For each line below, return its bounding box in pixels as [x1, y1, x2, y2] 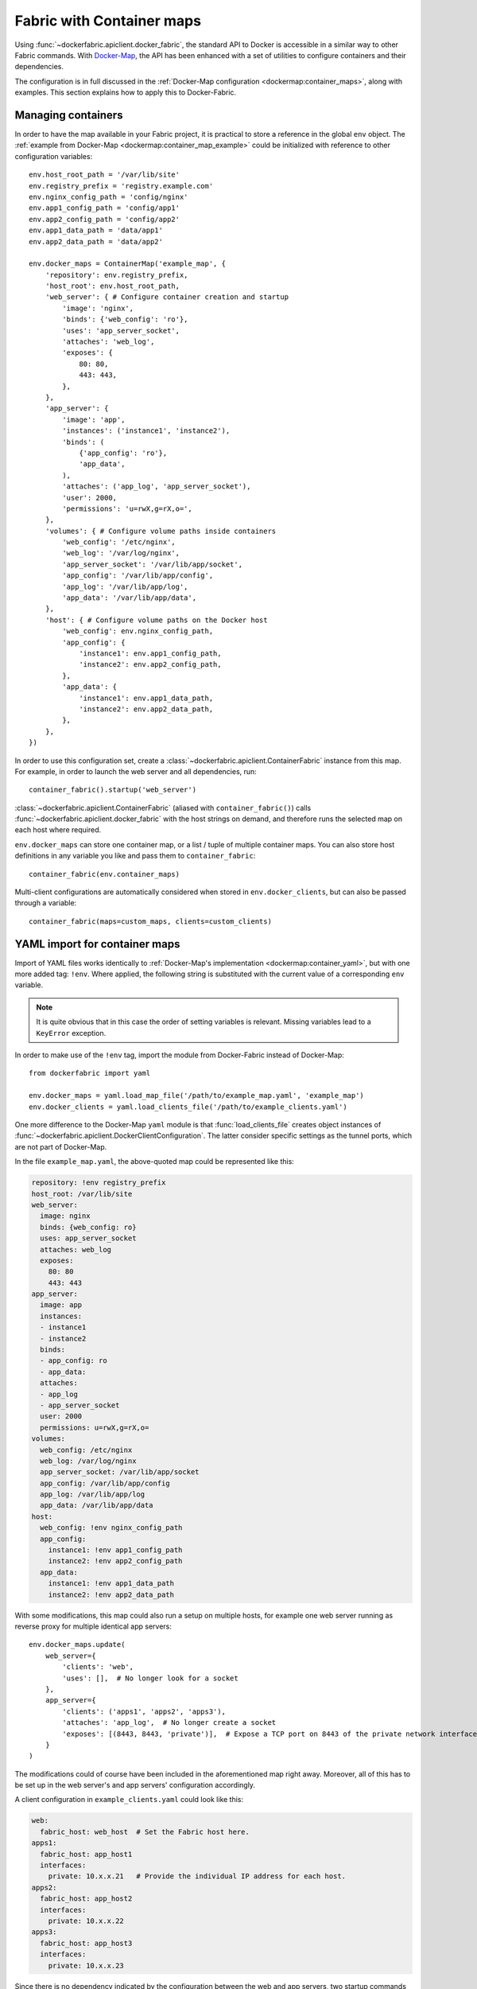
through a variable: [14, 898, 77, 908]
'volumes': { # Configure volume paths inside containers [45, 526, 277, 535]
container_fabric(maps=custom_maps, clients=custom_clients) [29, 917, 272, 926]
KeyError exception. [36, 1028, 107, 1037]
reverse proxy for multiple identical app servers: [14, 1621, 173, 1631]
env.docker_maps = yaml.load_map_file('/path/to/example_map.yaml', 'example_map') [29, 1091, 365, 1100]
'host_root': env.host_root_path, [45, 282, 180, 290]
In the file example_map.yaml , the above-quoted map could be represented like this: [14, 1157, 294, 1166]
